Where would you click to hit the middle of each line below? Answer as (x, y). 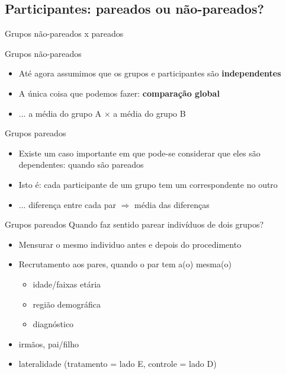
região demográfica (67, 304)
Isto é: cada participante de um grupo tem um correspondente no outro (148, 184)
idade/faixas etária (67, 284)
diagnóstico (53, 324)
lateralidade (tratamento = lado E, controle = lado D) (118, 364)
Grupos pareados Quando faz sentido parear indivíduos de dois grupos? (134, 224)
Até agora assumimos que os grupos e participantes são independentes (150, 73)
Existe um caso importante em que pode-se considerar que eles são (139, 153)
